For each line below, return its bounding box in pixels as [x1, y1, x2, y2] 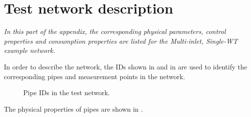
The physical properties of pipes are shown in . [4, 103, 143, 114]
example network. [4, 45, 55, 55]
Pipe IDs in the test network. [23, 87, 110, 98]
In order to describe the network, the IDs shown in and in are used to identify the [4, 61, 247, 71]
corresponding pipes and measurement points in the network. [4, 71, 185, 81]
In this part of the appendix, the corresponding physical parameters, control [4, 26, 226, 36]
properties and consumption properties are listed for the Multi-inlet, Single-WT [4, 35, 238, 46]
